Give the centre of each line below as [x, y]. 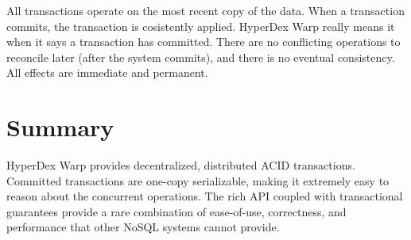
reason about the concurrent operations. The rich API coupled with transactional [205, 196]
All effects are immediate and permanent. [107, 72]
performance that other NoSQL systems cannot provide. [143, 227]
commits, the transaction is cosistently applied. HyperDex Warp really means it [201, 26]
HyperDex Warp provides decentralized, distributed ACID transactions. [181, 165]
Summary [60, 127]
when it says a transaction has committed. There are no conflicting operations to [204, 42]
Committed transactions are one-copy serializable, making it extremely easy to [198, 180]
